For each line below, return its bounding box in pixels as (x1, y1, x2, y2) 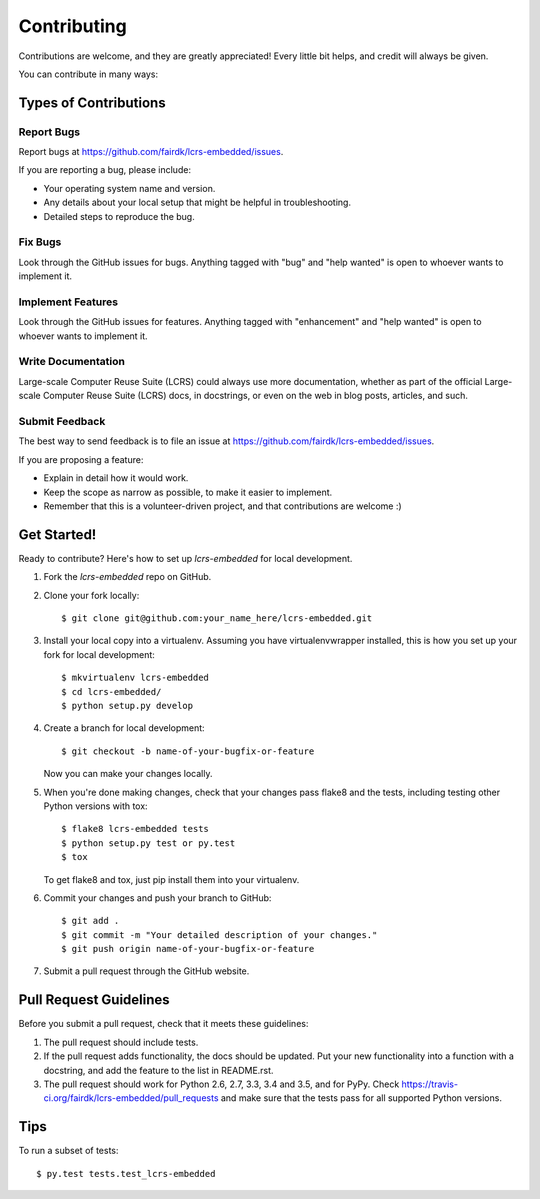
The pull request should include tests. (43, 1036, 199, 1048)
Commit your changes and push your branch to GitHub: (43, 891, 272, 904)
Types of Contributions (18, 94, 166, 111)
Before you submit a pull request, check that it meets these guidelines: (18, 1018, 309, 1030)
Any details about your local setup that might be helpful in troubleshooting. (43, 196, 352, 209)
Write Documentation (18, 355, 125, 369)
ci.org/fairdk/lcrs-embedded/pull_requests (43, 1092, 219, 1104)
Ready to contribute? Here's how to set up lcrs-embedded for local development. (18, 552, 353, 564)
